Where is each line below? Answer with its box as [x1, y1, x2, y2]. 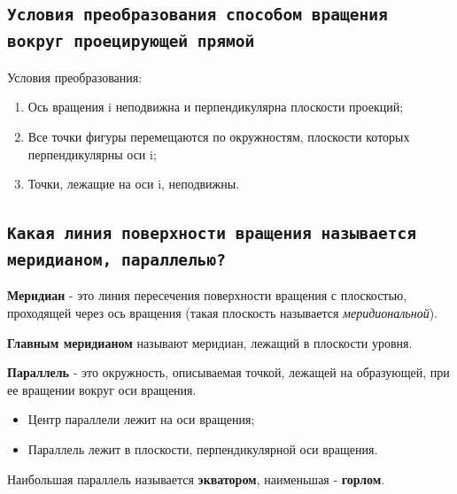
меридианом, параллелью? [7, 251, 227, 270]
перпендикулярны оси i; [27, 144, 157, 163]
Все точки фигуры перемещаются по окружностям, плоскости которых [27, 127, 410, 145]
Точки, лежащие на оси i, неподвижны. [27, 174, 240, 193]
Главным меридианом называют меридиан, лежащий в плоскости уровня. [7, 333, 413, 351]
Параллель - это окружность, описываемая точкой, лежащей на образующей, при [7, 363, 450, 382]
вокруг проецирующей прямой [7, 32, 255, 51]
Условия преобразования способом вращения [7, 5, 388, 25]
